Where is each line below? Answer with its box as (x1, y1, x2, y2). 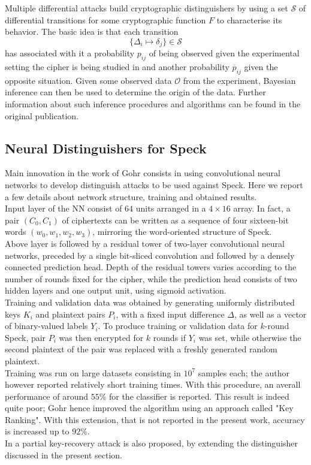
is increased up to (5, 425, 70, 437)
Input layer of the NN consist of (5, 202, 122, 215)
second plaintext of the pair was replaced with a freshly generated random (5, 343, 277, 355)
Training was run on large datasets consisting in (5, 366, 181, 379)
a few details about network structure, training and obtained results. (5, 190, 257, 203)
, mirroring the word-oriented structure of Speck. (92, 225, 272, 238)
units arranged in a (135, 202, 206, 215)
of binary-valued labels (5, 319, 88, 332)
